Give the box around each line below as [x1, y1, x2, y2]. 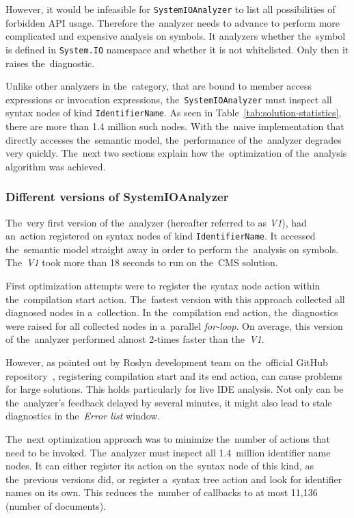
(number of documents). [5, 498, 107, 513]
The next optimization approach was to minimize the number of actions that [5, 431, 331, 445]
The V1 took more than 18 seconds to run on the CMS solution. [5, 255, 278, 270]
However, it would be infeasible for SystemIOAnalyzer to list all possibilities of [5, 2, 336, 16]
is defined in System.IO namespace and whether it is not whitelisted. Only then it [5, 42, 349, 56]
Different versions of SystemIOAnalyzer [5, 188, 229, 205]
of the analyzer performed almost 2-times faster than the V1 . [5, 332, 264, 346]
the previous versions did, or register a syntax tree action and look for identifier [5, 471, 342, 486]
